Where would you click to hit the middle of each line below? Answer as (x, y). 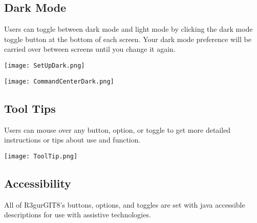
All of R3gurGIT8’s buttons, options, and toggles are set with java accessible (125, 204)
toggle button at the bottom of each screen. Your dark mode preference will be (128, 39)
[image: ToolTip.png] (41, 156)
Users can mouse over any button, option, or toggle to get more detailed (117, 129)
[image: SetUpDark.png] (45, 65)
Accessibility (38, 183)
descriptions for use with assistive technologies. (78, 215)
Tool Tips (30, 108)
